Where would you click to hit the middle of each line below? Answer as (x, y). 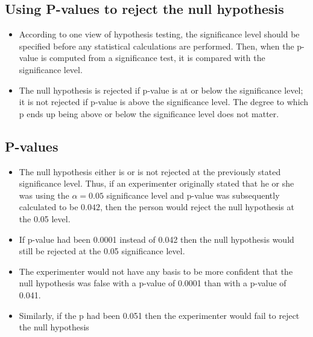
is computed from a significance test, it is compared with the (153, 58)
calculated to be (49, 207)
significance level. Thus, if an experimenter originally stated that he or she (156, 183)
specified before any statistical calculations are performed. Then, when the (156, 46)
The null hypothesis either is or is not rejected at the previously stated (150, 171)
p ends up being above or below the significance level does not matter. (149, 113)
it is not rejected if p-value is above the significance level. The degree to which (164, 102)
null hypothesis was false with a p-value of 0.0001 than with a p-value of (153, 283)
